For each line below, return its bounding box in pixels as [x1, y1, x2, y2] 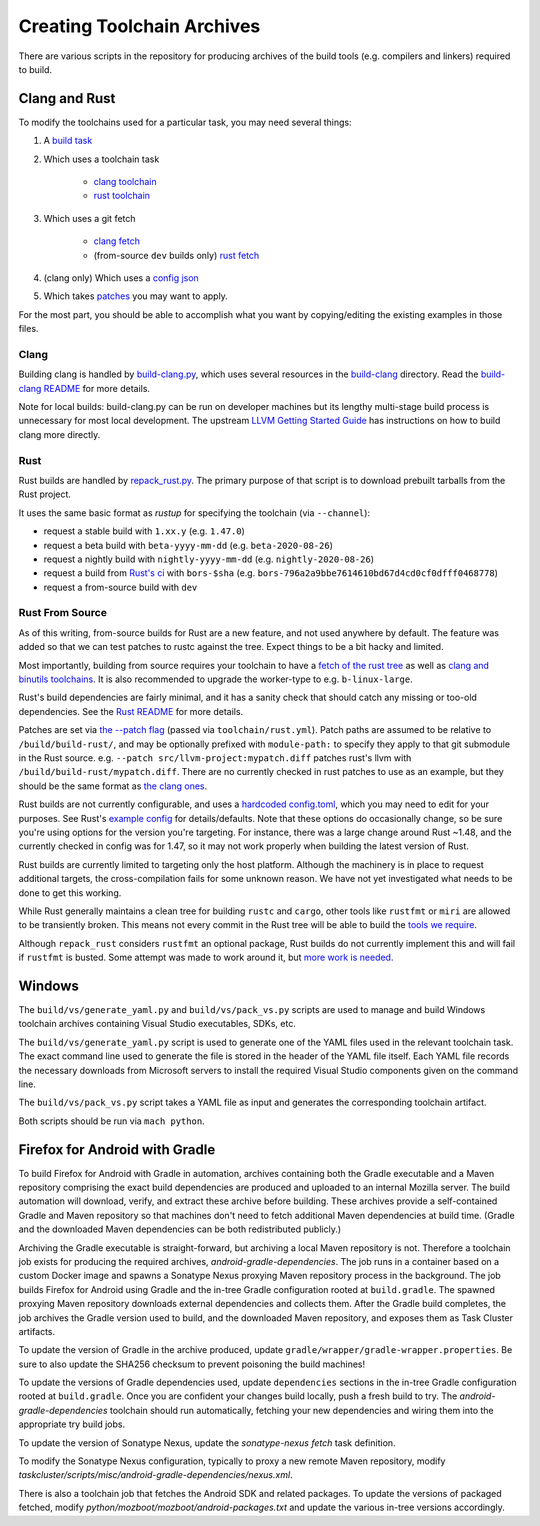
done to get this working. [18, 886, 122, 899]
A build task [43, 135, 93, 147]
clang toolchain [93, 176, 157, 188]
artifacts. [18, 1325, 56, 1337]
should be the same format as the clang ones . [18, 780, 208, 792]
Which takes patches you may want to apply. [43, 290, 229, 302]
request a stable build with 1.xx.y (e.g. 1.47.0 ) [43, 525, 245, 537]
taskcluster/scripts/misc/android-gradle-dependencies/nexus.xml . [18, 1469, 294, 1481]
